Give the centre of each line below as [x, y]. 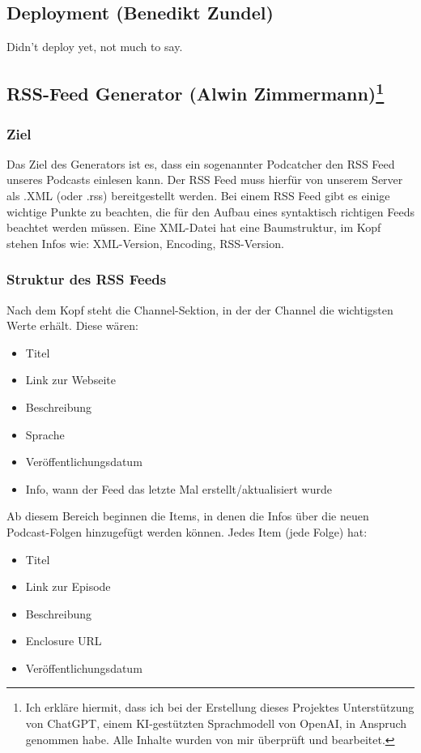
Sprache [45, 434]
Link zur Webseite [70, 380]
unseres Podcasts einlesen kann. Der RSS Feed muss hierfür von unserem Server [205, 180]
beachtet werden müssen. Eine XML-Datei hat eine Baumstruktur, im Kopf [194, 227]
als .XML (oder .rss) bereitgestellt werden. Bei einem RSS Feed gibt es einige [198, 195]
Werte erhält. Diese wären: [72, 325]
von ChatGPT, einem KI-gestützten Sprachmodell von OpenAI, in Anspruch [216, 723]
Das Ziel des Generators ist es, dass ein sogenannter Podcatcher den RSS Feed [201, 163]
